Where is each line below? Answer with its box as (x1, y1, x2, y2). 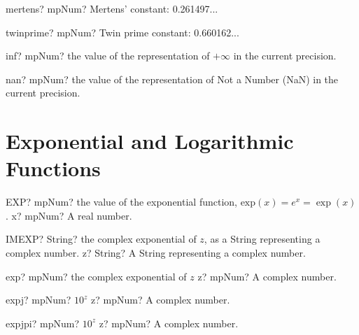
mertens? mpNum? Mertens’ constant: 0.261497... (6, 1, 218, 15)
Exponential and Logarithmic (6, 127, 294, 155)
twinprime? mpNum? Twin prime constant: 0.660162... (6, 24, 239, 39)
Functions (6, 154, 101, 183)
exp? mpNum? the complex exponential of (6, 269, 187, 283)
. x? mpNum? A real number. (6, 208, 132, 222)
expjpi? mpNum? (6, 315, 80, 330)
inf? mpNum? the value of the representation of (6, 48, 210, 63)
